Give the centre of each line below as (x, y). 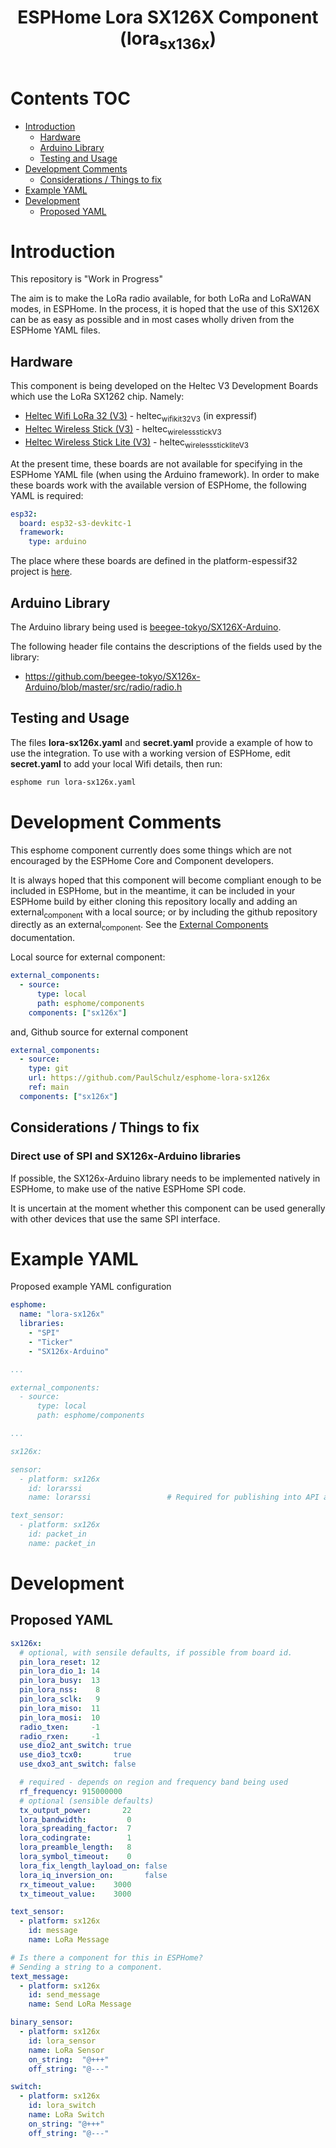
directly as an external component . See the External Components (139, 926)
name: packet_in (62, 1543)
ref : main (49, 1087)
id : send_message (64, 1995)
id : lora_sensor (62, 2041)
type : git (49, 1069)
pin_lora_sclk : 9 (60, 1699)
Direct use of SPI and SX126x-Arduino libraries (126, 1156)
